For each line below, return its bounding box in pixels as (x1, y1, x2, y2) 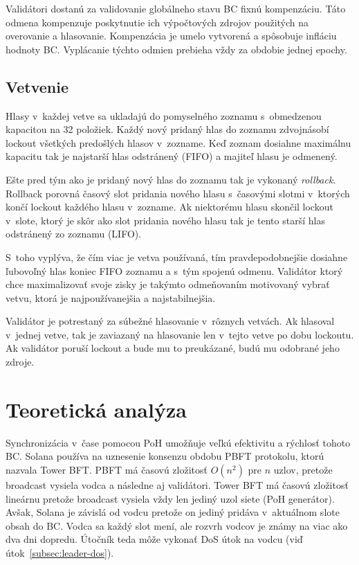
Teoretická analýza (6, 395, 187, 423)
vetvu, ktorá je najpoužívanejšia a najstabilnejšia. (6, 290, 216, 305)
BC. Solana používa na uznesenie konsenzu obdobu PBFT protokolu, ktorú (6, 449, 324, 463)
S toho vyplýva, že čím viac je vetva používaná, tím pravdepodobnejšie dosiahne (6, 249, 348, 264)
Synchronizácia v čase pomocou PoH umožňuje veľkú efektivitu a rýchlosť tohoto (6, 435, 351, 449)
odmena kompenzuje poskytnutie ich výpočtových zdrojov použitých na (6, 15, 309, 29)
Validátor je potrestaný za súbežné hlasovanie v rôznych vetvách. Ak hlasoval (6, 314, 335, 328)
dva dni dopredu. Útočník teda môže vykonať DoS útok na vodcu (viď (6, 532, 303, 546)
